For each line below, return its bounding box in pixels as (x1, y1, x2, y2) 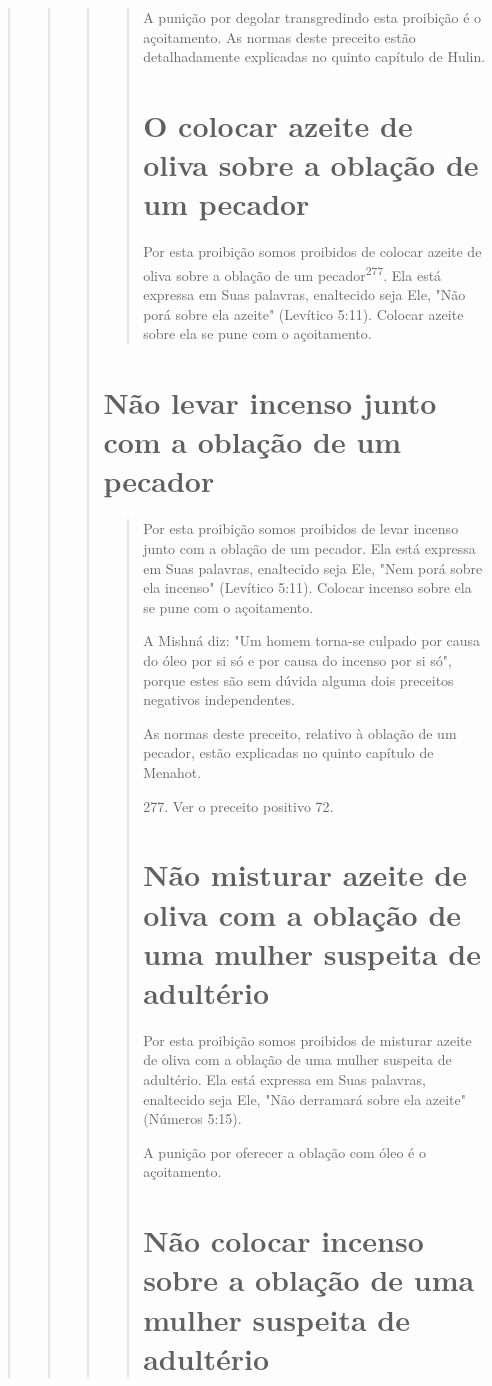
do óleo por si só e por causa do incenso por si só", (143, 649, 452, 670)
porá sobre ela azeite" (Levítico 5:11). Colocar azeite (143, 303, 464, 324)
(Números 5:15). (143, 1108, 242, 1129)
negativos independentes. (143, 689, 296, 710)
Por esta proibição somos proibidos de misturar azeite (143, 1029, 472, 1050)
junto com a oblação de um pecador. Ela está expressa (143, 538, 476, 558)
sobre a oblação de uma (143, 1259, 475, 1300)
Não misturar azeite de (143, 854, 467, 895)
